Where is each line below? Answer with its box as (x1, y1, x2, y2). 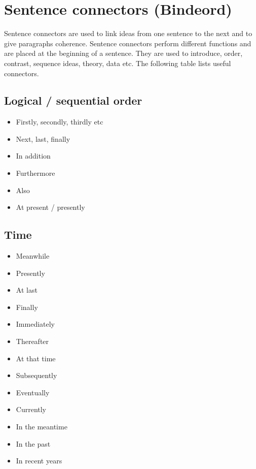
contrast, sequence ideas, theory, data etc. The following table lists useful (4, 57, 231, 68)
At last (16, 285, 38, 295)
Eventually (16, 387, 50, 397)
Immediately (16, 319, 55, 329)
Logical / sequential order (4, 92, 142, 108)
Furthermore (16, 168, 55, 178)
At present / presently (16, 202, 85, 212)
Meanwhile (16, 251, 50, 261)
